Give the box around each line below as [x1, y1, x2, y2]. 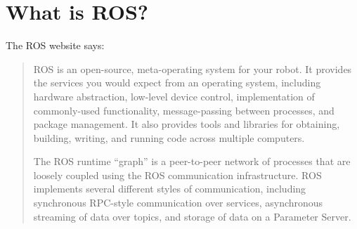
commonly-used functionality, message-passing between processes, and [33, 103, 335, 117]
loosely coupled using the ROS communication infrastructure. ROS [33, 167, 322, 182]
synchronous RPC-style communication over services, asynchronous [33, 195, 323, 210]
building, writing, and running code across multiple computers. [33, 130, 305, 145]
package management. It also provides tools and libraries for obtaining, [33, 117, 340, 131]
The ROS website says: [6, 38, 105, 53]
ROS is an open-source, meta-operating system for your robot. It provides [33, 61, 352, 76]
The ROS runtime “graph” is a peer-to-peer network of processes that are [33, 154, 351, 169]
